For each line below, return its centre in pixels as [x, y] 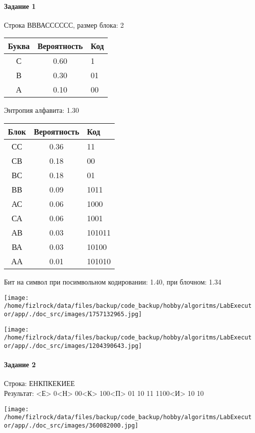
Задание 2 [20, 364]
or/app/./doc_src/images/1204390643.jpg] [73, 346]
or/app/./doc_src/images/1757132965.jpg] [73, 314]
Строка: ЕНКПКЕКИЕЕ [40, 383]
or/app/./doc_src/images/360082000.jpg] [71, 425]
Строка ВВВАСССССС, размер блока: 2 [64, 24]
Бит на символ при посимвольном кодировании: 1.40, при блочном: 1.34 [113, 281]
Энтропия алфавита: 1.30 [42, 110]
